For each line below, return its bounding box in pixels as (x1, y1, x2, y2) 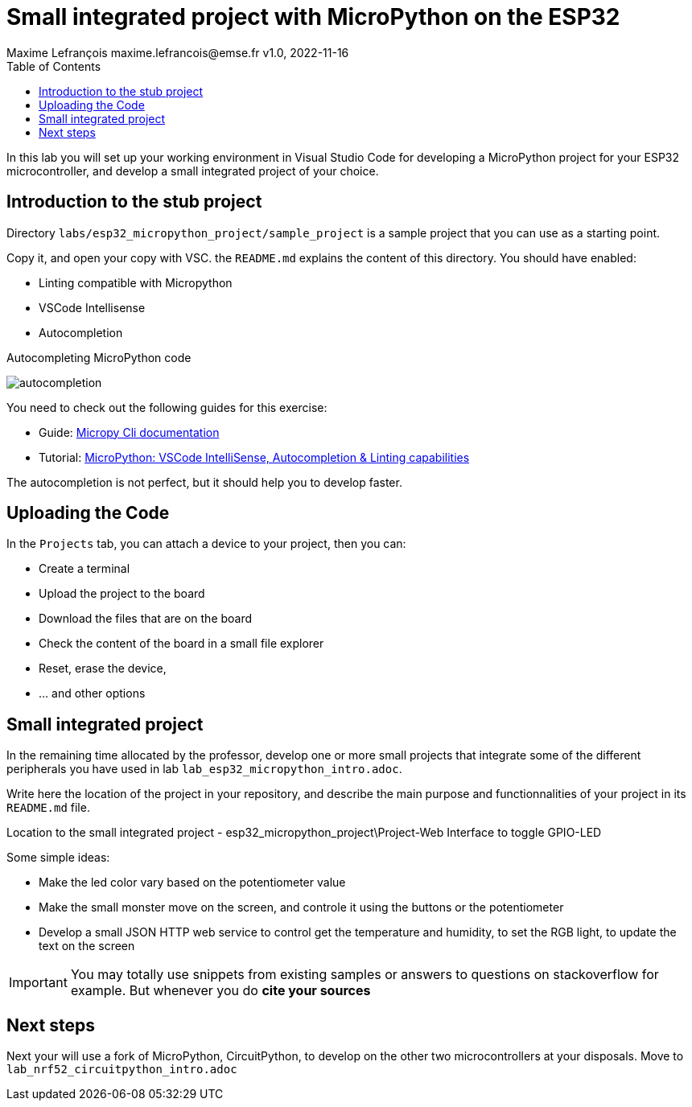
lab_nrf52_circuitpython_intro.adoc (6, 1063, 237, 1076)
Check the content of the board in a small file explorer (39, 636, 324, 651)
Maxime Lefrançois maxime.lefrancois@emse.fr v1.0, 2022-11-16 (6, 45, 349, 60)
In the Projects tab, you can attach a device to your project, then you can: (6, 537, 406, 551)
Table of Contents (6, 59, 101, 73)
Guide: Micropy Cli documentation (39, 425, 220, 439)
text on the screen (39, 939, 135, 953)
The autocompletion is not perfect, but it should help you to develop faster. (6, 475, 402, 489)
